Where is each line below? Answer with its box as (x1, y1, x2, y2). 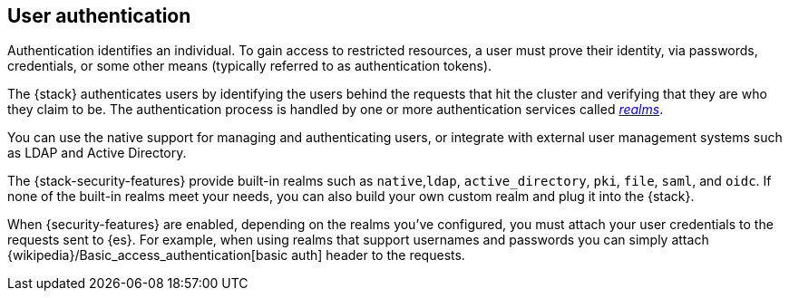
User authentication (7, 5, 191, 27)
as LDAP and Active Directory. (7, 145, 187, 161)
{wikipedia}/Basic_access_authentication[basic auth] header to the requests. (7, 247, 465, 264)
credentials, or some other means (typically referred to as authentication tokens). (7, 58, 492, 74)
